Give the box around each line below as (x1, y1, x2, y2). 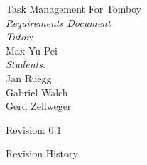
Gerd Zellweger (6, 98, 72, 113)
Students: (6, 57, 46, 72)
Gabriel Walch (6, 84, 68, 99)
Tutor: (6, 29, 33, 44)
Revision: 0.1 (6, 122, 62, 137)
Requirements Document (6, 15, 111, 30)
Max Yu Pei (6, 42, 58, 57)
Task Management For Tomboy (6, 1, 142, 16)
